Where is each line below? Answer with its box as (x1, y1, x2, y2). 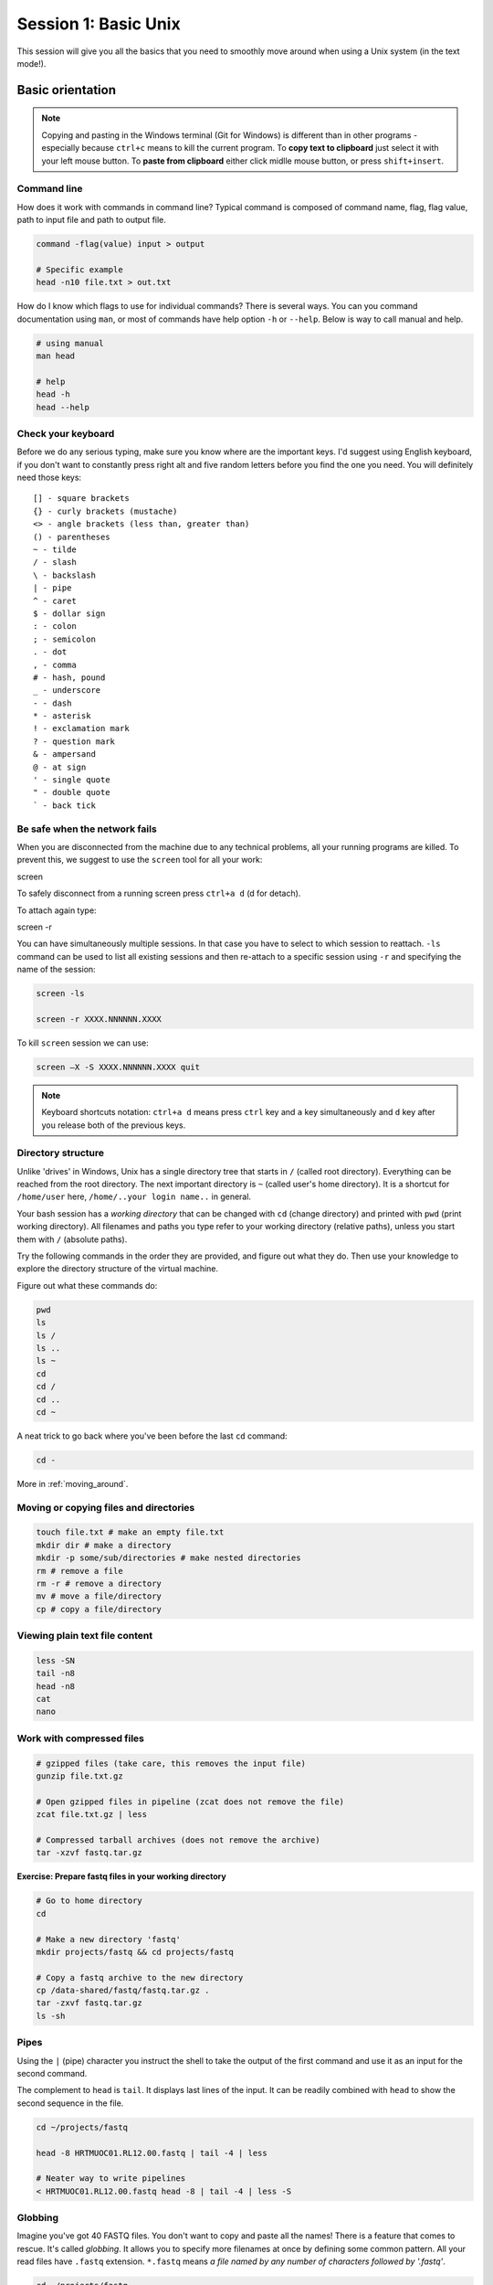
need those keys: (16, 472, 82, 484)
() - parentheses (33, 531, 110, 542)
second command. (16, 2067, 88, 2078)
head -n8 (36, 1681, 76, 1691)
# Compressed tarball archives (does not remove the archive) (36, 1834, 320, 1845)
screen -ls (36, 988, 85, 999)
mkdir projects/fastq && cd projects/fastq (36, 1947, 235, 1957)
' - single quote (33, 775, 110, 785)
